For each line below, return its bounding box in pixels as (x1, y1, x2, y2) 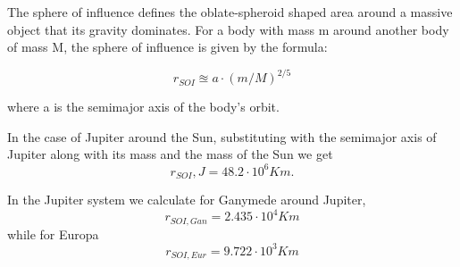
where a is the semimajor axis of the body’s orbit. (7, 97, 280, 116)
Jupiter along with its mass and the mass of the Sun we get (7, 145, 333, 163)
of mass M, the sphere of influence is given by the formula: (7, 38, 328, 56)
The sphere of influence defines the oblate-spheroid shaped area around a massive (7, 3, 453, 21)
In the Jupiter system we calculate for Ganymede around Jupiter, (7, 190, 366, 209)
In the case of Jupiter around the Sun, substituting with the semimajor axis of (7, 127, 437, 146)
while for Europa (7, 224, 99, 243)
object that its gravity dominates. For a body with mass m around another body (7, 20, 449, 38)
